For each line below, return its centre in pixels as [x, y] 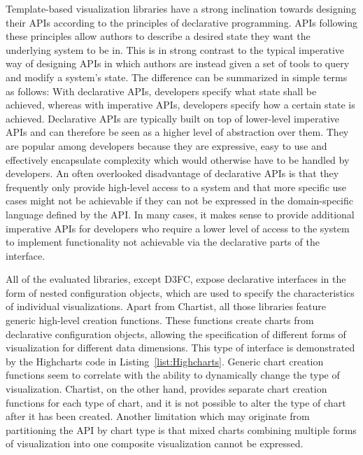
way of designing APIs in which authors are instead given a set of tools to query [178, 63]
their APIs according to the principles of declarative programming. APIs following [181, 22]
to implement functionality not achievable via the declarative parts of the [163, 242]
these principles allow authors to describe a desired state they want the [158, 36]
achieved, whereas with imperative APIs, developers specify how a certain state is [180, 105]
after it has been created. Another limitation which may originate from [158, 416]
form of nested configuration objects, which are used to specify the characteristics [180, 292]
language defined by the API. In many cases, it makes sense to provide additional [180, 214]
